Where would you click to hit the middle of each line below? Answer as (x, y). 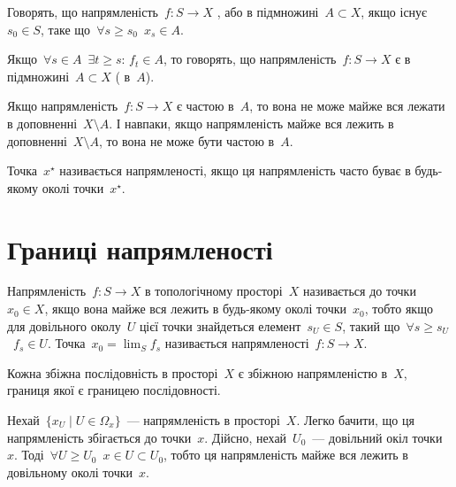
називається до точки (359, 291)
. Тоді (29, 455)
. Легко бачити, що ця (355, 420)
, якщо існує (394, 12)
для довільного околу (64, 325)
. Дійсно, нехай (246, 437)
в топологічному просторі (213, 291)
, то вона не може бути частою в (186, 140)
